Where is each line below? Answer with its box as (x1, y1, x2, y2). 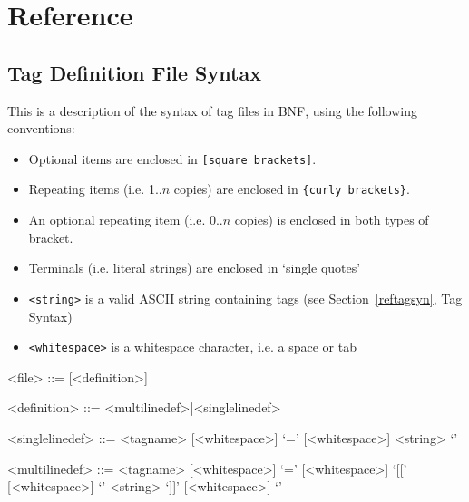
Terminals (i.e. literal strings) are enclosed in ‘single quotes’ (28, 258, 361, 277)
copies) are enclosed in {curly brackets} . (173, 179, 410, 198)
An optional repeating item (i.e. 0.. (28, 210, 223, 229)
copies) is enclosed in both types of (234, 210, 429, 229)
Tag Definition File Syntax (7, 58, 261, 86)
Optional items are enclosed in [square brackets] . (28, 149, 317, 168)
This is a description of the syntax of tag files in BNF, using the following (7, 101, 418, 120)
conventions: (7, 119, 75, 138)
